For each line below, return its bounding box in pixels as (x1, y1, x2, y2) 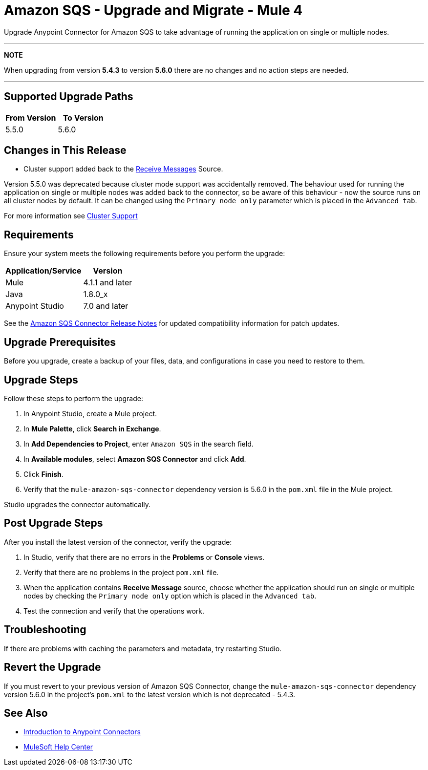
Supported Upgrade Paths (4, 90, 133, 103)
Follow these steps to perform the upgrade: (4, 394, 143, 403)
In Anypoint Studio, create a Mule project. (23, 409, 157, 418)
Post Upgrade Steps (4, 517, 103, 530)
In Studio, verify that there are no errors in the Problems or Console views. (23, 553, 265, 561)
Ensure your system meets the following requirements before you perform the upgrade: (4, 249, 285, 258)
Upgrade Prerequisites (4, 336, 116, 348)
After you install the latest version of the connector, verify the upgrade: (4, 537, 232, 546)
